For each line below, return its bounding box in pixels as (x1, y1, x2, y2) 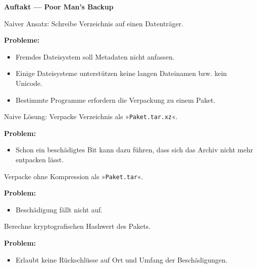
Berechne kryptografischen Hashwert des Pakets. (4, 221, 151, 231)
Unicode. (15, 77, 43, 88)
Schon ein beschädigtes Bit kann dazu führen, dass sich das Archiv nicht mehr (15, 144, 253, 155)
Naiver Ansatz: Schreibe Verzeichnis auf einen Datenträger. (4, 18, 184, 28)
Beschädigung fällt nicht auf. (15, 204, 103, 214)
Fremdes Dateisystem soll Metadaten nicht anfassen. (15, 51, 175, 62)
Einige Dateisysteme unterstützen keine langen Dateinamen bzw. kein (15, 68, 227, 78)
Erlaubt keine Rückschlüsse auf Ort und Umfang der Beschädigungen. (15, 254, 228, 265)
